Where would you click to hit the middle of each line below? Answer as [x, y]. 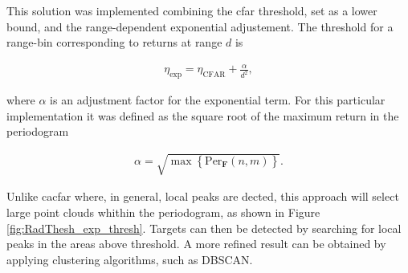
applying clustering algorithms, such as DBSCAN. [130, 259]
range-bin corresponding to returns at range [114, 42]
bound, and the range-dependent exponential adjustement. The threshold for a [200, 26]
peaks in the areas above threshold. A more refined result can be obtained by [196, 244]
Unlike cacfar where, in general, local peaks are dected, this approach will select [203, 196]
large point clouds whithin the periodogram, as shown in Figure [163, 212]
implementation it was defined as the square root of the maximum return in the [203, 115]
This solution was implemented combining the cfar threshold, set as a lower [192, 10]
